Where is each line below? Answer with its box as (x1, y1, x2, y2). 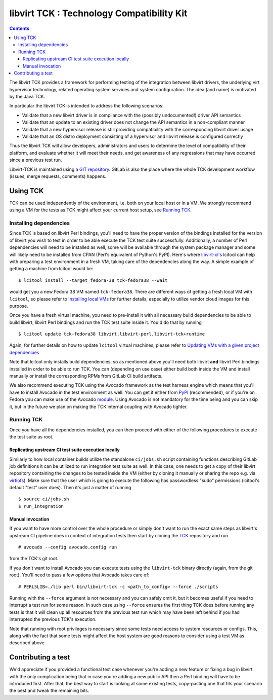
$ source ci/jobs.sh (18, 496, 69, 502)
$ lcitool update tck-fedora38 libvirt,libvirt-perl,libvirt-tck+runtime (18, 331, 205, 337)
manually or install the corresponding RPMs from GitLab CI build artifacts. (9, 373, 163, 379)
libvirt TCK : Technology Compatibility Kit (9, 8, 188, 19)
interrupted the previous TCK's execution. (9, 616, 97, 622)
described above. (9, 640, 46, 646)
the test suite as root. (9, 434, 54, 440)
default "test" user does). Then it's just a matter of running (9, 485, 131, 491)
